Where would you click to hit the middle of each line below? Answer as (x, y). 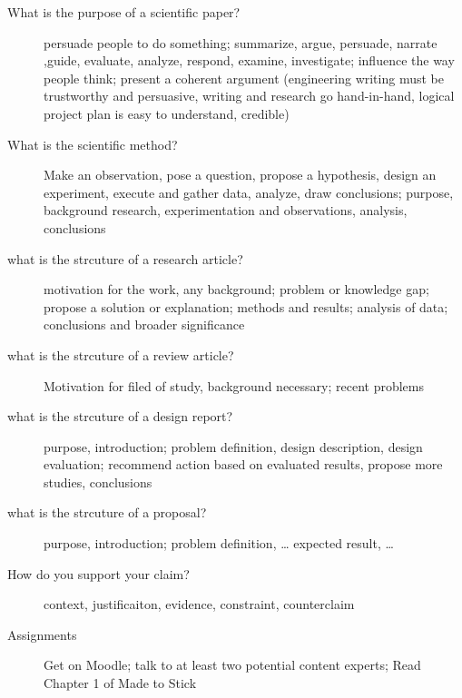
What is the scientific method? (93, 144)
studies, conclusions (98, 482)
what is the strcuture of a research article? (125, 258)
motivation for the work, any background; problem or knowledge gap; (236, 289)
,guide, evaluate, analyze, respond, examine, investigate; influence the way (249, 60)
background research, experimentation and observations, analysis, (226, 210)
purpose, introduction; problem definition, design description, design (233, 446)
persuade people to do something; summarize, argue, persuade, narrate (241, 42)
